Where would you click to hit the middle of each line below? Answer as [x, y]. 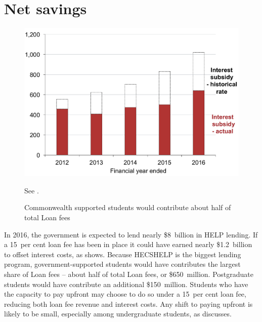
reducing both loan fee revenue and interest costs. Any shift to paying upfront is [128, 304]
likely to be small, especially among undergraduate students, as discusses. [118, 314]
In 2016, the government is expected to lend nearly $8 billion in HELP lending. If [131, 234]
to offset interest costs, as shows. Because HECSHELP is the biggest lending [123, 254]
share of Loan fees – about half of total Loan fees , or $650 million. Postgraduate [129, 274]
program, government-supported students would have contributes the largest [122, 264]
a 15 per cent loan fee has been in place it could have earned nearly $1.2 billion [128, 244]
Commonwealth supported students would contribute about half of [128, 207]
